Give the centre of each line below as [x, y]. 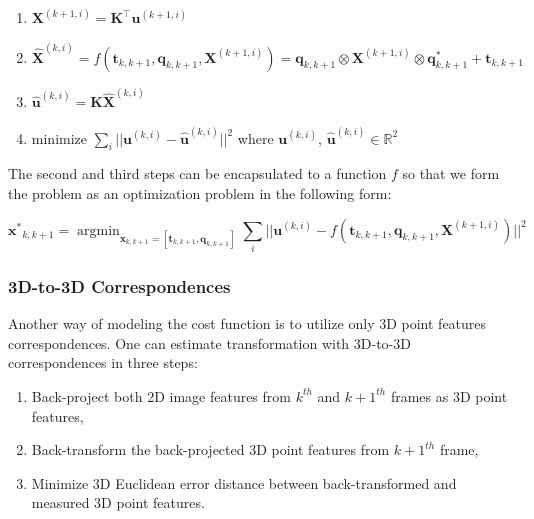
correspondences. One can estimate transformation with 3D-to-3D [209, 342]
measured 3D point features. [118, 502]
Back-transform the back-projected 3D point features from [210, 449]
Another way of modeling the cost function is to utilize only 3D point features [247, 323]
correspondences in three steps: [103, 362]
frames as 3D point [449, 395]
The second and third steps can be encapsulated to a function [197, 173]
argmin [98, 230]
